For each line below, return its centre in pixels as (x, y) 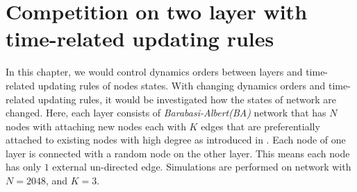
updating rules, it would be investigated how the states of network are (187, 99)
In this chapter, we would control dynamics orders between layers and (154, 72)
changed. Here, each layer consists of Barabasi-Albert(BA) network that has (166, 113)
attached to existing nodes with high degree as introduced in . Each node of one (176, 140)
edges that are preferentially (260, 126)
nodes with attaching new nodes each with (96, 126)
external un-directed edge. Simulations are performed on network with (202, 167)
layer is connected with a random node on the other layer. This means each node (178, 153)
